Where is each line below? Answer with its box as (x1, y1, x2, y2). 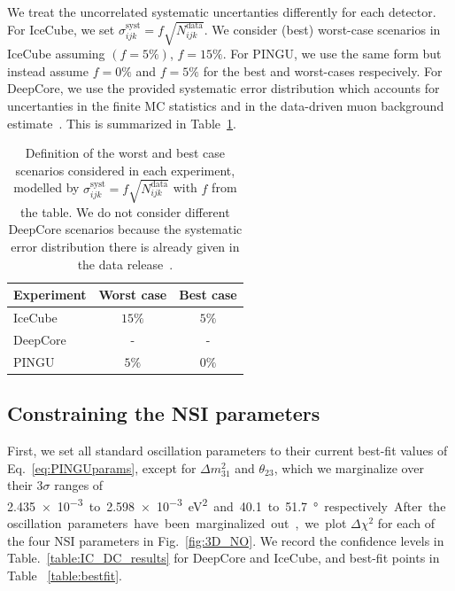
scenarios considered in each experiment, (15, 160, 235, 179)
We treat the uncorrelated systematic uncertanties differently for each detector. (7, 3, 436, 20)
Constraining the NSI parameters (7, 400, 320, 427)
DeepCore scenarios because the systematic (8, 220, 243, 238)
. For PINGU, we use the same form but (222, 44, 442, 63)
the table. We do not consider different (20, 202, 230, 221)
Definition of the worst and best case (25, 144, 225, 162)
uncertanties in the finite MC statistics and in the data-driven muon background (7, 96, 444, 114)
